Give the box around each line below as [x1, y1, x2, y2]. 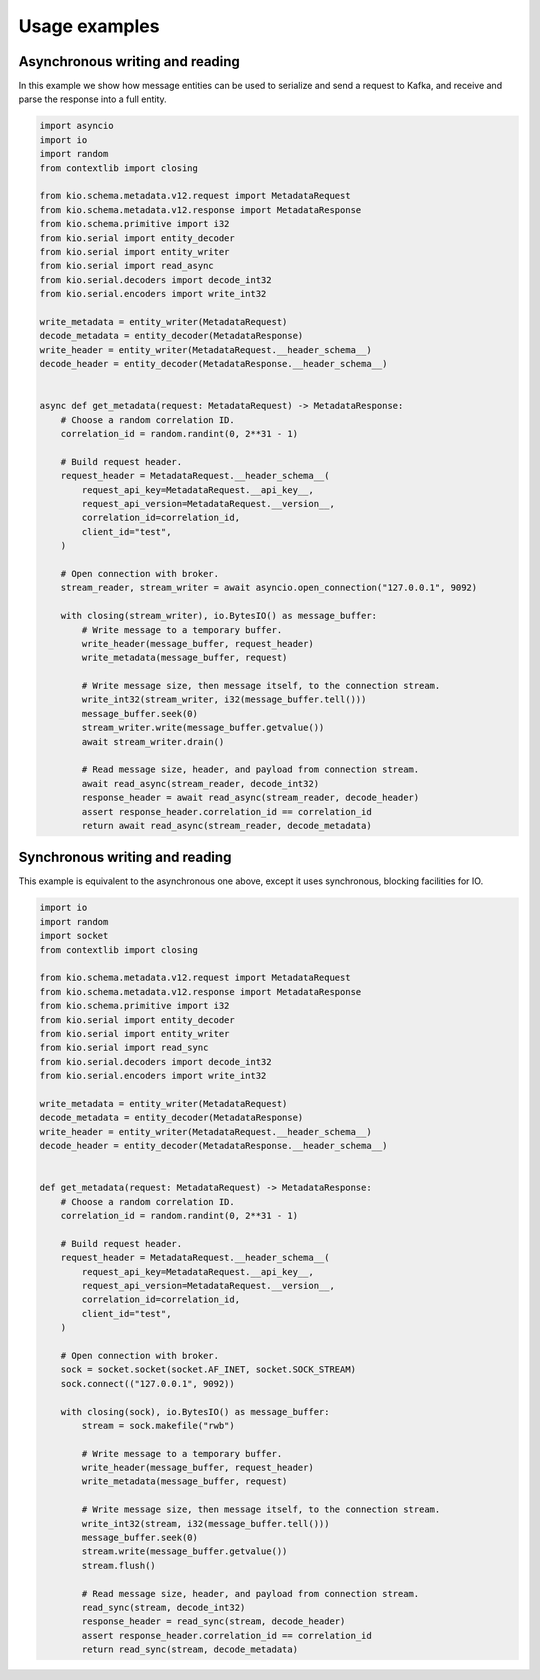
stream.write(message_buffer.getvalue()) [81, 1546, 288, 1557]
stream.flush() [81, 1560, 157, 1571]
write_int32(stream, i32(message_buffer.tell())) [81, 1518, 330, 1529]
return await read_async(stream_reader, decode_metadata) [81, 820, 372, 831]
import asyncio [39, 120, 114, 132]
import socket [39, 930, 109, 942]
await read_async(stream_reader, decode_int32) [81, 778, 320, 789]
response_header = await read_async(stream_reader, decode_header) [81, 792, 420, 804]
